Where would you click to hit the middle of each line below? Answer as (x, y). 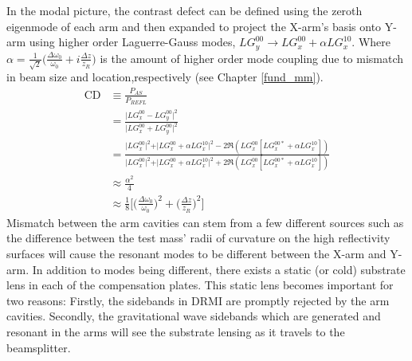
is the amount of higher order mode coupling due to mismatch (252, 58)
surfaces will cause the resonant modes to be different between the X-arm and (196, 254)
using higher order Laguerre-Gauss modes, (132, 42)
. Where (371, 42)
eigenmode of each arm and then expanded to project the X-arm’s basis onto (194, 26)
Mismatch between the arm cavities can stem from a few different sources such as (205, 222)
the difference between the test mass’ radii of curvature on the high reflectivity (198, 238)
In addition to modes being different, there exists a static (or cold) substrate (219, 269)
